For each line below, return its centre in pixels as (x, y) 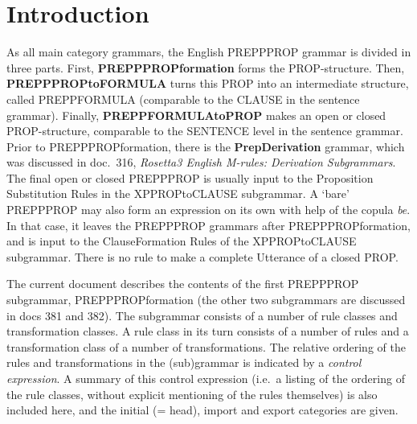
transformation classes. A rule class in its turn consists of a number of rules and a (208, 331)
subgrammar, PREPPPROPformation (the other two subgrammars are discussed (206, 300)
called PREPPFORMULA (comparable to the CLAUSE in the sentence (183, 99)
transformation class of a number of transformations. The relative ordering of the (206, 346)
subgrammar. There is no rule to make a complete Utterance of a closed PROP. (202, 256)
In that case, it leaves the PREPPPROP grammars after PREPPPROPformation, (208, 225)
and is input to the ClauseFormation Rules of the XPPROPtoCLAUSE (182, 241)
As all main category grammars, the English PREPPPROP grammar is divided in (209, 52)
